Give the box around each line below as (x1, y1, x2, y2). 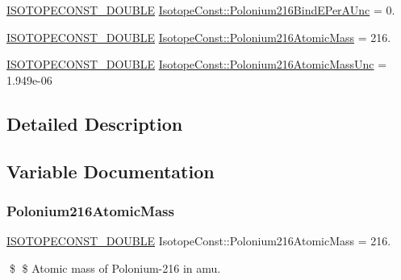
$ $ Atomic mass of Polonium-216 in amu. (9, 259, 221, 276)
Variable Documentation (6, 158, 215, 183)
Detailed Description (6, 111, 183, 136)
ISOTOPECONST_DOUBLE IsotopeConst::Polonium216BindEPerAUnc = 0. (6, 2, 395, 18)
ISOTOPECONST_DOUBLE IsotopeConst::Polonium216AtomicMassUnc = (6, 56, 387, 73)
